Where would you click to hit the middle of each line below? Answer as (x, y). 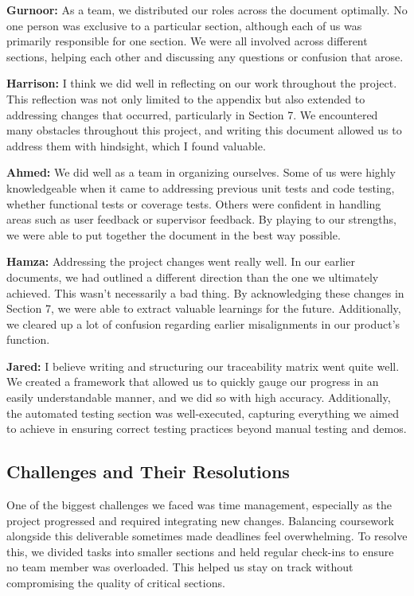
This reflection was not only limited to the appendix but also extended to (186, 98)
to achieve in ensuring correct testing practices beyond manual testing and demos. (207, 428)
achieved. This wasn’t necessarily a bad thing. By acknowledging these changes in (205, 292)
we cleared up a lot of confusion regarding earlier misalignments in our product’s (203, 323)
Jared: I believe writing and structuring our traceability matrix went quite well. (203, 366)
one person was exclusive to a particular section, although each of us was (184, 25)
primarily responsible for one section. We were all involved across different (187, 41)
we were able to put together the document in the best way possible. (174, 234)
